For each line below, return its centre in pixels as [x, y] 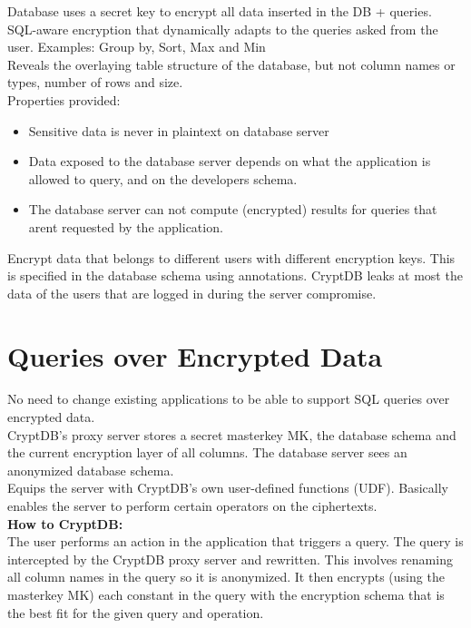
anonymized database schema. [91, 470]
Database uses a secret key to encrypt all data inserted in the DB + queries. [220, 11]
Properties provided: [64, 99]
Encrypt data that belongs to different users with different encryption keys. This [231, 257]
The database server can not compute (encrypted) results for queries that [233, 209]
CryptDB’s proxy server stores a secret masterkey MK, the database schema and [232, 434]
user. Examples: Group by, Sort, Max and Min [137, 47]
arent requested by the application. [126, 226]
